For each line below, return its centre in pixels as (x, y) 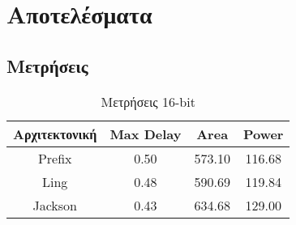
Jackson (55, 205)
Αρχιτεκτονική (55, 134)
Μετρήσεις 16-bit (148, 101)
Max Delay (146, 134)
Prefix (55, 158)
